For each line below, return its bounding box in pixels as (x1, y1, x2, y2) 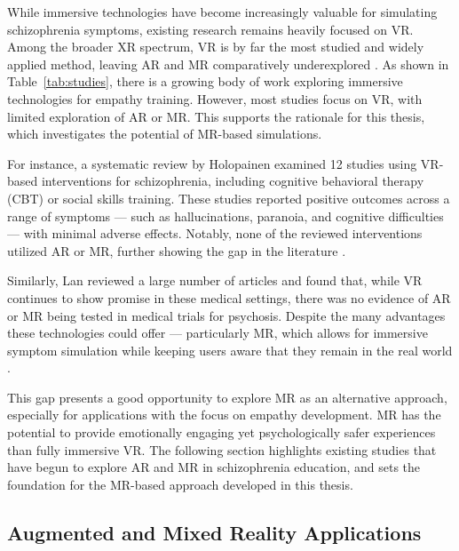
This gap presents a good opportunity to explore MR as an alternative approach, (7, 387, 447, 406)
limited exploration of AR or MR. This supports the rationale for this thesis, (7, 107, 425, 125)
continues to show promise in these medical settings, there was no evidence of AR (7, 288, 451, 307)
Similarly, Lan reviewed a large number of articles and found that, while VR (7, 271, 423, 290)
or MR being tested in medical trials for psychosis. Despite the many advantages (7, 306, 446, 324)
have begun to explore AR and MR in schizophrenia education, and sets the (7, 458, 421, 476)
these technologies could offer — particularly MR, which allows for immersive (7, 323, 428, 342)
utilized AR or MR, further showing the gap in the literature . (7, 241, 346, 260)
